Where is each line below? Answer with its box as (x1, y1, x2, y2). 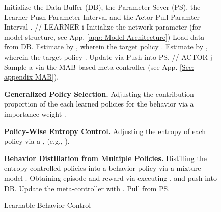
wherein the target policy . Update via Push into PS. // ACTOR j (4, 51, 212, 62)
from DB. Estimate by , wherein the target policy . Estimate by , (4, 41, 208, 52)
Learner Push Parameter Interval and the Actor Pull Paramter (4, 11, 200, 22)
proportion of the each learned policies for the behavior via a (4, 98, 194, 109)
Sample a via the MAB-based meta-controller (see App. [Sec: (4, 61, 194, 72)
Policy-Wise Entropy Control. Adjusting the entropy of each (4, 125, 206, 136)
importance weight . (4, 108, 66, 119)
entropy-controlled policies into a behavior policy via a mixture (4, 163, 201, 173)
